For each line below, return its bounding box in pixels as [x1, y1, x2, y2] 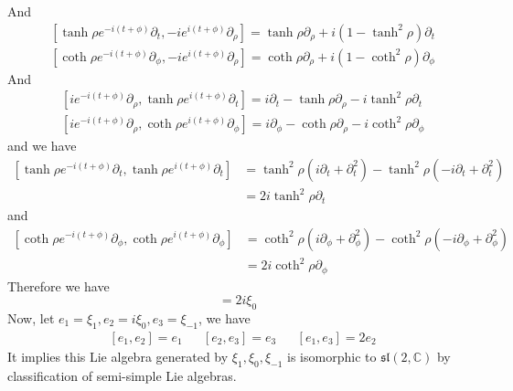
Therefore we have [7, 276, 110, 295]
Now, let [7, 308, 55, 327]
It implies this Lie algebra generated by [7, 346, 229, 365]
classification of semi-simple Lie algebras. [7, 365, 237, 385]
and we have [7, 136, 77, 155]
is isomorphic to [287, 346, 377, 365]
